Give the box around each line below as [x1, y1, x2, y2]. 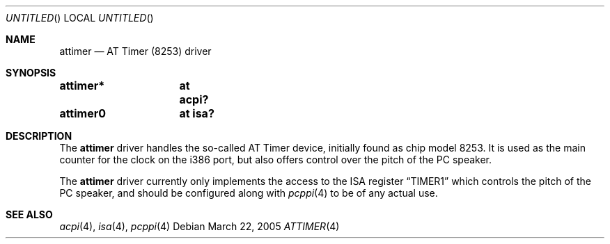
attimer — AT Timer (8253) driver [59, 45, 212, 57]
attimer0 [59, 106, 106, 120]
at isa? [179, 106, 214, 120]
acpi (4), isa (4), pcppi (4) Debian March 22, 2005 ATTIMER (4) [59, 220, 340, 232]
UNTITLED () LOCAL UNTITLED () [6, 12, 154, 24]
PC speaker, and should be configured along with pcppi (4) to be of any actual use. [59, 187, 438, 199]
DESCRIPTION [6, 130, 72, 142]
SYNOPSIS [6, 67, 56, 79]
